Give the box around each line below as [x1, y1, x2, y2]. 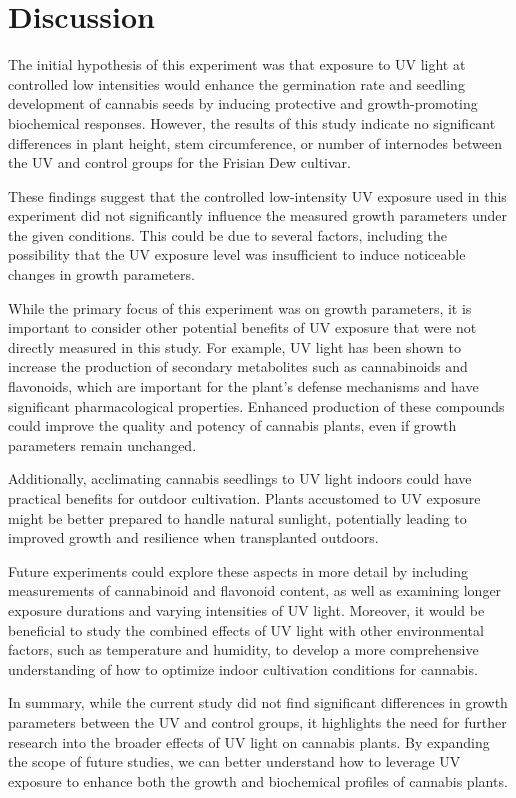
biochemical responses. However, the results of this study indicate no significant [8, 112, 496, 133]
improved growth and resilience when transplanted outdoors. [8, 527, 379, 548]
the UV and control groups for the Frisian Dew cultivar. [8, 152, 351, 173]
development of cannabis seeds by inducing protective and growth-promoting [8, 93, 478, 114]
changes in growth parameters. [8, 264, 195, 285]
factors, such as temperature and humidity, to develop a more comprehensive [8, 639, 479, 660]
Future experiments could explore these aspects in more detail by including [8, 560, 468, 581]
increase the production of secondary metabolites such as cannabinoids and [8, 356, 468, 377]
